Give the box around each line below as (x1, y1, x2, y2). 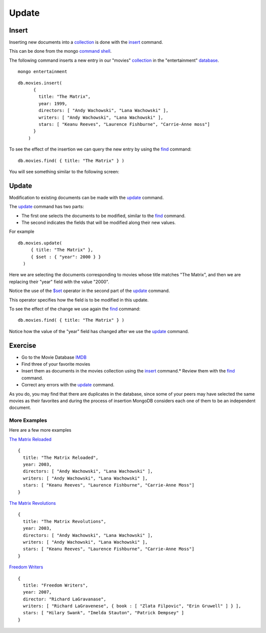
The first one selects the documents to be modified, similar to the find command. (21, 213, 186, 219)
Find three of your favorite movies (21, 361, 91, 367)
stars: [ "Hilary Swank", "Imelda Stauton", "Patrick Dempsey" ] (23, 610, 184, 616)
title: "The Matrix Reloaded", (23, 454, 99, 460)
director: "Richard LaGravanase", (23, 596, 106, 602)
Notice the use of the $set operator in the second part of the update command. (9, 288, 170, 294)
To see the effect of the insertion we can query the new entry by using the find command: (9, 146, 192, 152)
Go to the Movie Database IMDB (21, 354, 87, 360)
